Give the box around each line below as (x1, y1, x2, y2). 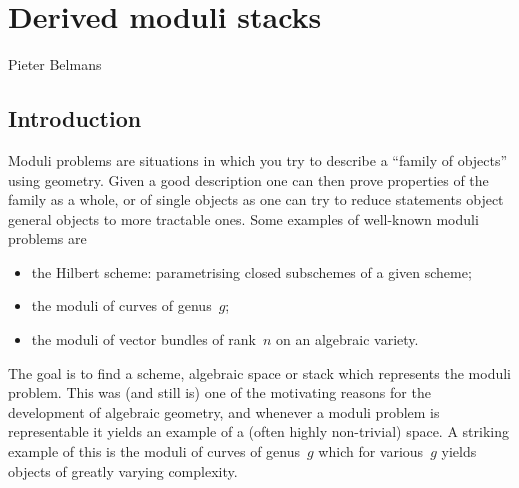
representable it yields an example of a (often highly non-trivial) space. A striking (8, 421, 509, 442)
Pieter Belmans (8, 54, 102, 75)
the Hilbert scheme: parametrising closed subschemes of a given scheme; (31, 261, 472, 282)
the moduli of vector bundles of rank (31, 329, 256, 350)
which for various (318, 441, 424, 462)
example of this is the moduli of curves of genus (8, 441, 300, 462)
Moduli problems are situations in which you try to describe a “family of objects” (8, 149, 508, 170)
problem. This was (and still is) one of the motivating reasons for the (8, 382, 431, 403)
